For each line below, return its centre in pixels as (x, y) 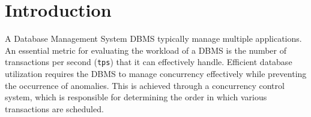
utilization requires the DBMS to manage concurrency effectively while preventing (156, 73)
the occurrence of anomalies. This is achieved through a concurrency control (145, 85)
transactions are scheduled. (54, 108)
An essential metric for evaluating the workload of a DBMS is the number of (146, 50)
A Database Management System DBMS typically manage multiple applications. (153, 39)
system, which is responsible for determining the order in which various (136, 97)
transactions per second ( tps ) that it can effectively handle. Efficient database (149, 62)
